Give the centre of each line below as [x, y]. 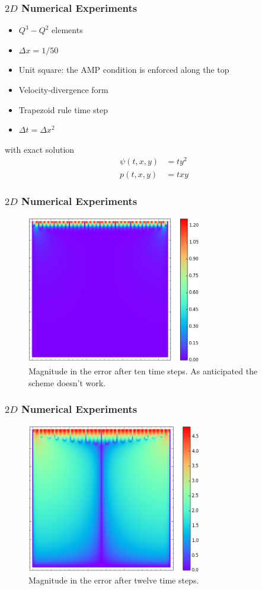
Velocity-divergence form [63, 89]
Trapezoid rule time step [63, 109]
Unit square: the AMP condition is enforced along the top [124, 70]
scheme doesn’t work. [67, 382]
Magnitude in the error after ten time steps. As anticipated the [143, 371]
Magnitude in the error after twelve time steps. [114, 580]
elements [67, 30]
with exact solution [40, 149]
